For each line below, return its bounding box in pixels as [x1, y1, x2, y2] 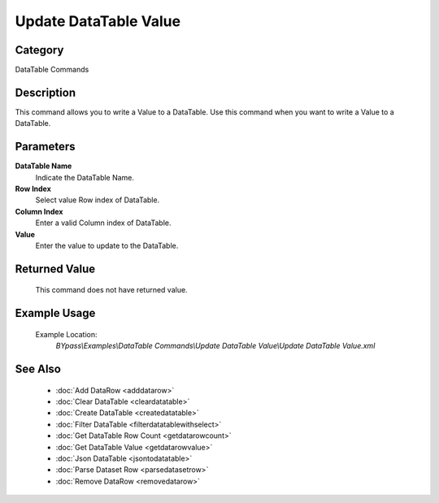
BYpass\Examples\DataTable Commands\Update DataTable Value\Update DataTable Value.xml [55, 341, 376, 351]
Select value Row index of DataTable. [35, 195, 160, 205]
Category [15, 43, 64, 57]
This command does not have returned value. [35, 285, 188, 295]
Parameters [15, 140, 76, 154]
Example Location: [35, 329, 98, 339]
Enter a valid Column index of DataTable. [35, 218, 172, 228]
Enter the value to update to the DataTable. [35, 241, 179, 250]
